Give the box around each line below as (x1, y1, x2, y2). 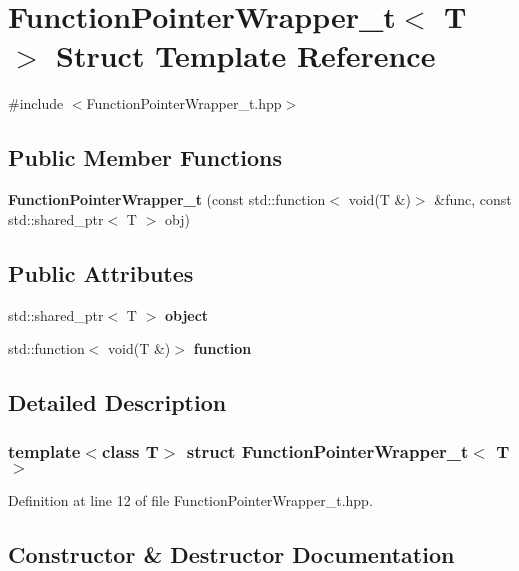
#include (8, 93, 64, 114)
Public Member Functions (8, 142, 282, 173)
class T (101, 439, 159, 464)
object (164, 304, 209, 325)
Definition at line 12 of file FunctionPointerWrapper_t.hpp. (8, 489, 373, 510)
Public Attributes (8, 257, 194, 288)
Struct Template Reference (56, 35, 436, 76)
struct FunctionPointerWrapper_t (186, 439, 469, 464)
